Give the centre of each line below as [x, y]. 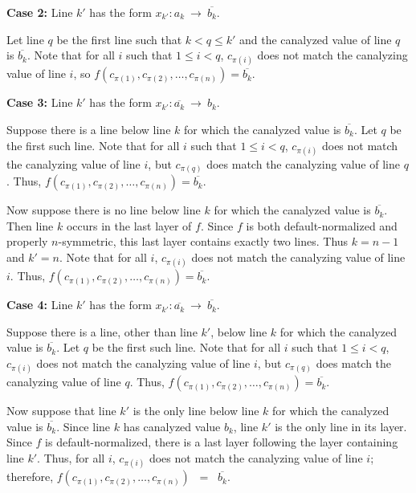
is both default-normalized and [322, 225]
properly [27, 241]
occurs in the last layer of [129, 225]
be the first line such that [119, 39]
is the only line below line [196, 411]
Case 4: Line [40, 305]
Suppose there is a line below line [89, 129]
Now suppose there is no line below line [104, 210]
